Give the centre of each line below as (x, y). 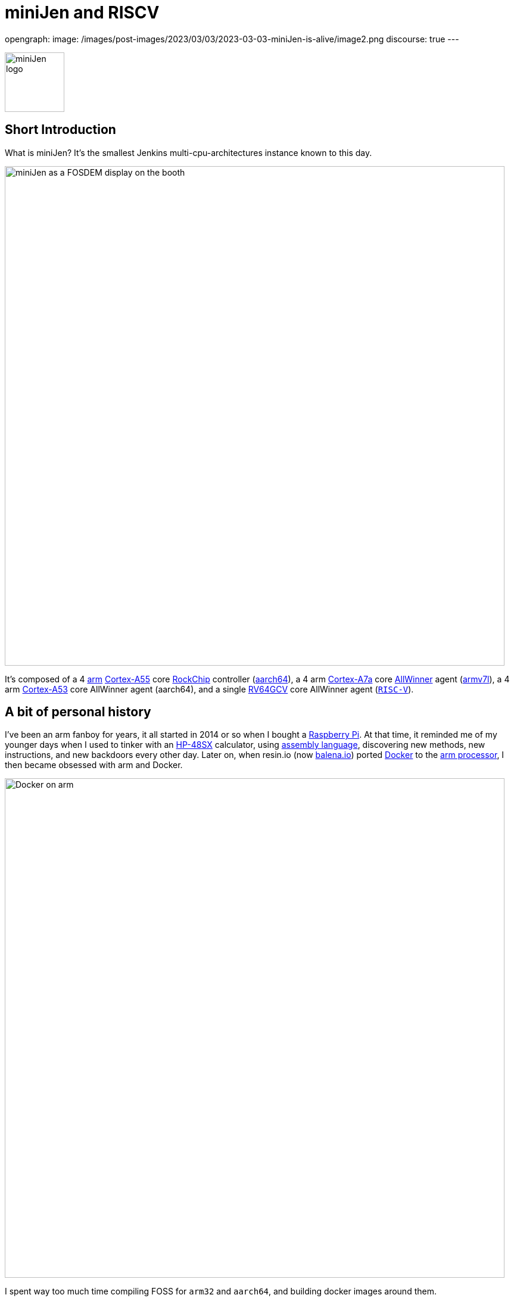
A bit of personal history (78, 712)
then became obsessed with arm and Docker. (94, 765)
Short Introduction (60, 130)
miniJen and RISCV (82, 13)
